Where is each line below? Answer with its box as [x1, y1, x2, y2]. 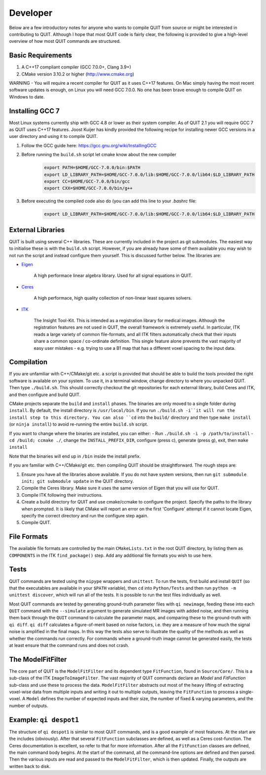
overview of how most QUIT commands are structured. [9, 38, 121, 44]
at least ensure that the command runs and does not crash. [9, 642, 130, 648]
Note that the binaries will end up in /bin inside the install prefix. [9, 453, 141, 459]
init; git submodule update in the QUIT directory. [21, 478, 134, 484]
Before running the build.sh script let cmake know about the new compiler [21, 152, 177, 158]
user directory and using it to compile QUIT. [9, 134, 98, 139]
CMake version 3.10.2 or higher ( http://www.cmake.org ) [21, 71, 134, 77]
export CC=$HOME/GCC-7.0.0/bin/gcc [44, 179, 130, 184]
